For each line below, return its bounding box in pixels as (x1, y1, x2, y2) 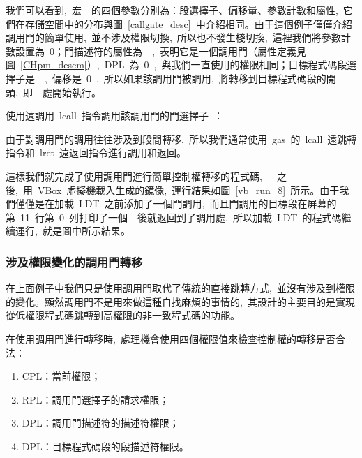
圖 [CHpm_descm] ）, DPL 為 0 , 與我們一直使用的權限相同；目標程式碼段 (6, 57, 347, 72)
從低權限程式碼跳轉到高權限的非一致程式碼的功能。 (6, 308, 240, 323)
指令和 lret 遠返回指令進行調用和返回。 (6, 145, 187, 160)
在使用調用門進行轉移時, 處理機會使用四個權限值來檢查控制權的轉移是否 (6, 331, 335, 346)
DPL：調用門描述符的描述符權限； (22, 415, 179, 430)
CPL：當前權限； (22, 369, 101, 383)
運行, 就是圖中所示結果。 (15, 223, 130, 238)
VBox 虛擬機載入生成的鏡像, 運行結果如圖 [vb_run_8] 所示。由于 (37, 182, 340, 197)
